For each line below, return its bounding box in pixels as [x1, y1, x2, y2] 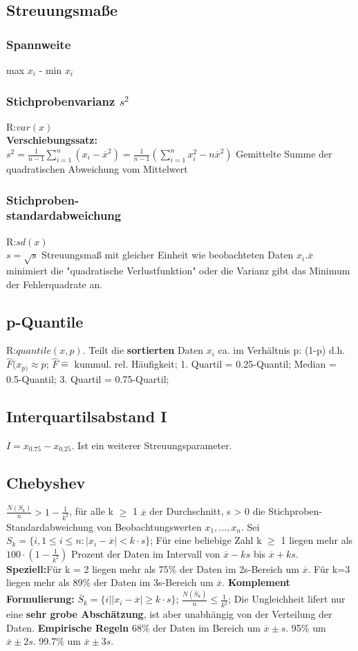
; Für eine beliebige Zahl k [150, 533, 262, 547]
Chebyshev [6, 471, 86, 493]
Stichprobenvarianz [6, 92, 115, 109]
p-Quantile [6, 310, 84, 332]
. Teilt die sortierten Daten [82, 343, 204, 357]
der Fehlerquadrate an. [6, 276, 103, 291]
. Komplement [222, 575, 290, 589]
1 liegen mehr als [281, 533, 353, 547]
